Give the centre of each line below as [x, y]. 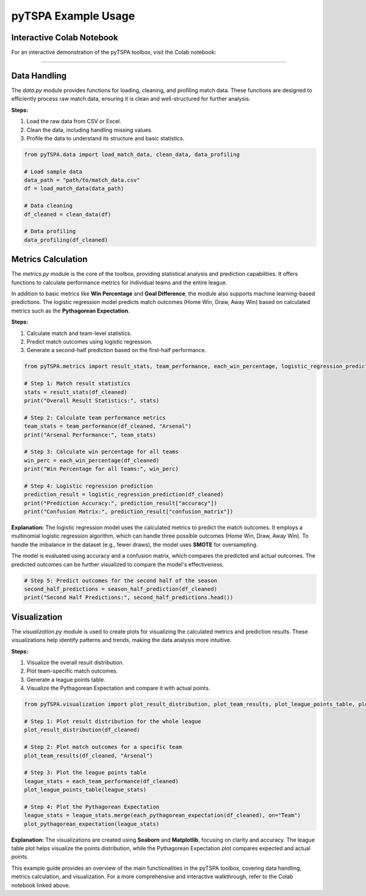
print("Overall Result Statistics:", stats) [92, 400]
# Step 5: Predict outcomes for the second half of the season [121, 580]
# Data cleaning [48, 206]
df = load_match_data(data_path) [74, 189]
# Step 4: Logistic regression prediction [88, 486]
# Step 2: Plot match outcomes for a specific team [103, 747]
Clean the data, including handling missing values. [90, 130]
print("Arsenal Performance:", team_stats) [90, 435]
